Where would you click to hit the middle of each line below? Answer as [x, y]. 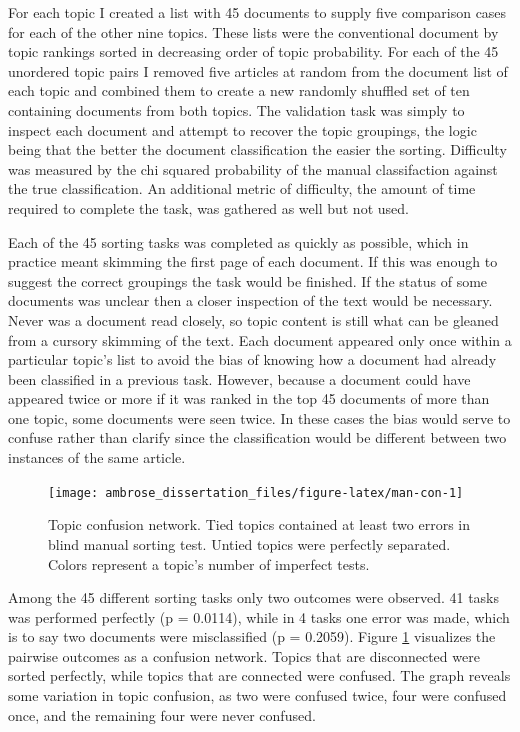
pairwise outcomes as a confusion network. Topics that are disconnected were [244, 655]
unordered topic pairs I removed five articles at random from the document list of [258, 70]
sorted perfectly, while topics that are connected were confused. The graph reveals [259, 675]
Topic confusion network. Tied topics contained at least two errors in [259, 524]
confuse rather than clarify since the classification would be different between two [257, 437]
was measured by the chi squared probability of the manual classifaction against [253, 168]
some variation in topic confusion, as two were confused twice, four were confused [257, 695]
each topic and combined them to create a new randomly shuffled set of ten [239, 90]
